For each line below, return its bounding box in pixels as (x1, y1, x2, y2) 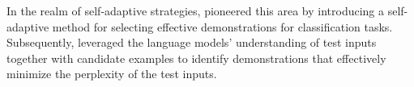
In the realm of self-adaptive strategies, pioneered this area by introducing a (6, 2, 385, 19)
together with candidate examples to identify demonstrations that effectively (6, 49, 386, 66)
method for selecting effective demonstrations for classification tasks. (52, 18, 393, 35)
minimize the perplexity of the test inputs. (6, 65, 217, 82)
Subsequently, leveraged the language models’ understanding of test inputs (6, 34, 377, 51)
